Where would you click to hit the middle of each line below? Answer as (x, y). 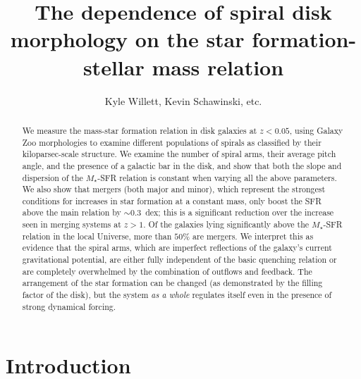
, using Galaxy (316, 130)
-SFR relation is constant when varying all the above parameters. (217, 177)
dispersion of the (53, 177)
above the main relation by (72, 212)
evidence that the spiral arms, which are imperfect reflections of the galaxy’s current (177, 248)
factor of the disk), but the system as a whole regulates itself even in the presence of (177, 295)
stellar (114, 67)
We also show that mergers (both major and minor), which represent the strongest (174, 189)
